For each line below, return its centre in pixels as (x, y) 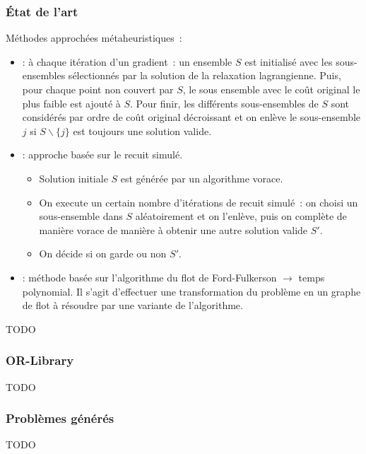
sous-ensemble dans (81, 216)
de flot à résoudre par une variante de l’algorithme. (132, 305)
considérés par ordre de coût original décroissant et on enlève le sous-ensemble (191, 117)
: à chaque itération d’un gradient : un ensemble (127, 61)
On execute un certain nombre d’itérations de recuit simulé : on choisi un (199, 202)
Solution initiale (73, 178)
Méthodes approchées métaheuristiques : (94, 38)
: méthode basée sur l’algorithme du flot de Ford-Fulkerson (149, 277)
